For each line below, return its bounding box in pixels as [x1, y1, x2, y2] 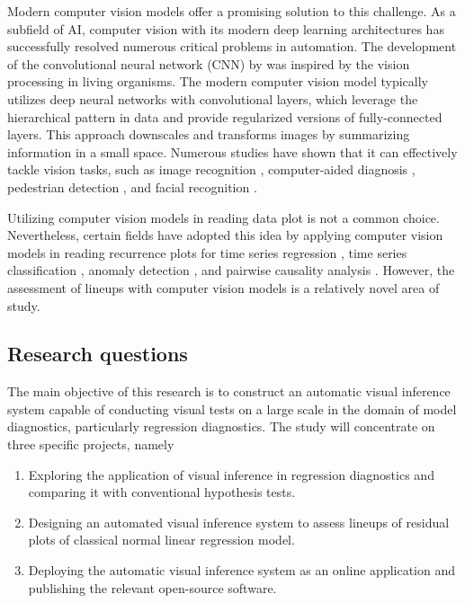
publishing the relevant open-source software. [28, 578, 277, 597]
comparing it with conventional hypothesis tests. [28, 483, 296, 501]
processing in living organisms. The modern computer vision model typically [7, 72, 429, 91]
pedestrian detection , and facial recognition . [7, 177, 257, 196]
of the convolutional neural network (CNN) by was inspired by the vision [7, 54, 410, 73]
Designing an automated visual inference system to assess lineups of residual [28, 512, 450, 531]
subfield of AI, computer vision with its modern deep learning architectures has [7, 19, 444, 38]
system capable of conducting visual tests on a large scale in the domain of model [7, 399, 457, 418]
